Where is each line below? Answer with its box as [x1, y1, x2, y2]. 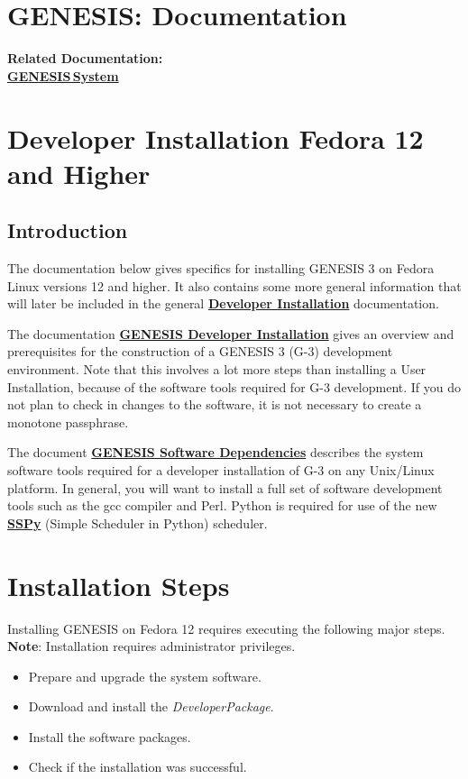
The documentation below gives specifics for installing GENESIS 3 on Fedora [7, 259, 435, 278]
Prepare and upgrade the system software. [28, 666, 262, 685]
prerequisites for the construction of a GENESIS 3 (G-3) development [7, 342, 393, 361]
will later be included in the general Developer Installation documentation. [7, 294, 439, 313]
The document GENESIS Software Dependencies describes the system [7, 443, 424, 462]
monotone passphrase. [7, 412, 129, 431]
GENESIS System [7, 66, 119, 85]
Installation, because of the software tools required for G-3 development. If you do [7, 377, 462, 396]
